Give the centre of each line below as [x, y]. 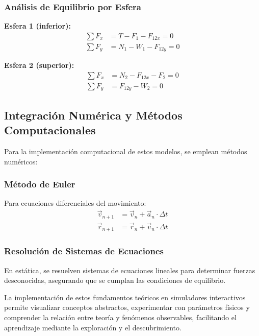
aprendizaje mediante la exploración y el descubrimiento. [93, 327]
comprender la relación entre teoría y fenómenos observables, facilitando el [120, 317]
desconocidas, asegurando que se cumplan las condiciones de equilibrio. [115, 280]
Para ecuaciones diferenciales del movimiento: [75, 203]
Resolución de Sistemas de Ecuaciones [84, 251]
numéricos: [21, 161]
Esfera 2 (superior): [39, 65]
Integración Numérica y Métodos [93, 115]
